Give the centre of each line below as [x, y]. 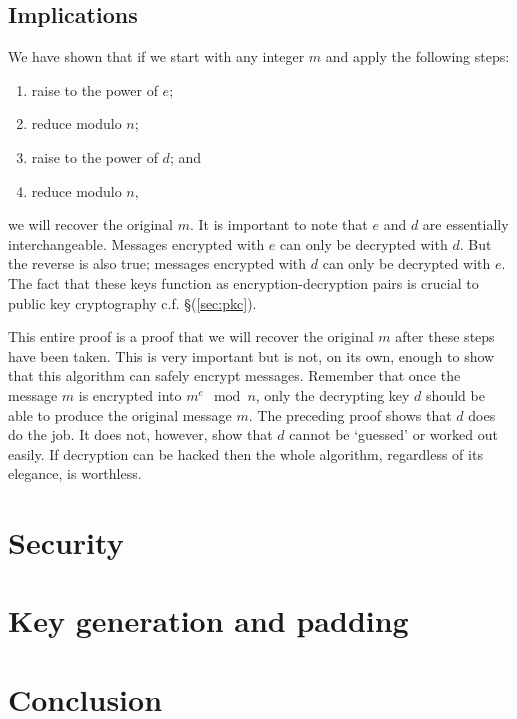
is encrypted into [130, 394]
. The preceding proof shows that [350, 414]
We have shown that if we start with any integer [156, 56]
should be [455, 394]
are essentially [465, 224]
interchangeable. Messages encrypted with [136, 243]
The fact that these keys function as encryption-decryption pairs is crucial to [243, 282]
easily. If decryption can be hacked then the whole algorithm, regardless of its [245, 453]
